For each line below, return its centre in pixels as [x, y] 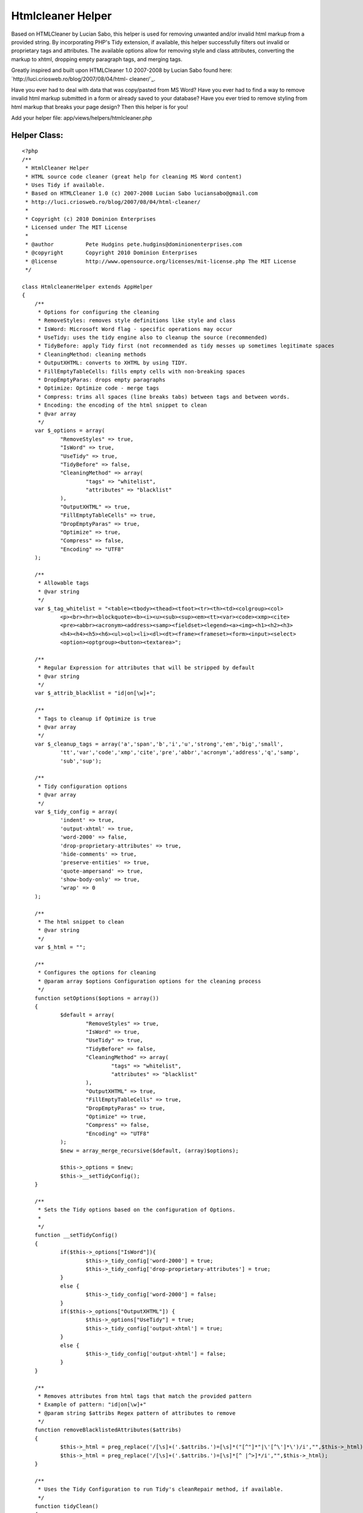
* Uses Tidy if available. [65, 185]
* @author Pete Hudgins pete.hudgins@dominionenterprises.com [133, 244]
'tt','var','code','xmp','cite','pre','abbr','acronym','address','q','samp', [180, 753]
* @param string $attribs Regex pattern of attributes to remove [137, 1413]
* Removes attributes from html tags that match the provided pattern [145, 1396]
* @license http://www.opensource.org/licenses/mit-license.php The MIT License [161, 261]
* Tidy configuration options [83, 786]
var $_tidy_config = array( [76, 812]
